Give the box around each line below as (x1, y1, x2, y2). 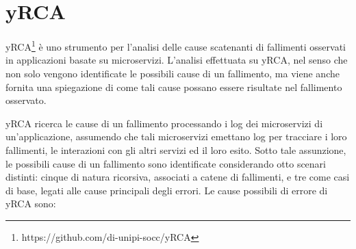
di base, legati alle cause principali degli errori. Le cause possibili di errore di (5, 183, 328, 197)
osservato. (5, 93, 47, 107)
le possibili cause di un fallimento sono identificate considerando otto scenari (5, 156, 326, 170)
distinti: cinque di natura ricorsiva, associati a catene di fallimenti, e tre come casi (5, 170, 350, 184)
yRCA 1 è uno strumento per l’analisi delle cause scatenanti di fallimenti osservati (5, 38, 346, 53)
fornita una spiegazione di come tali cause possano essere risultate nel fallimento (5, 79, 342, 94)
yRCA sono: (5, 196, 56, 211)
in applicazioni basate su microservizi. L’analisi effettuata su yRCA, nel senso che (5, 53, 348, 67)
